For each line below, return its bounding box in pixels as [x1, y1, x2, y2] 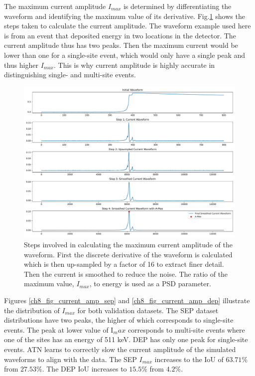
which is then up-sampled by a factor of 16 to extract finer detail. [24, 259, 224, 269]
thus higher [4, 59, 38, 70]
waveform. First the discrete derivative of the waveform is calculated [24, 249, 233, 259]
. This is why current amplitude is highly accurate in [54, 59, 215, 70]
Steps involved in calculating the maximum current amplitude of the [24, 239, 233, 250]
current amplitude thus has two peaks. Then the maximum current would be [4, 40, 238, 50]
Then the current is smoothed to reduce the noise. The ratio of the [24, 268, 228, 279]
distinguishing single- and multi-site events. [4, 69, 136, 80]
